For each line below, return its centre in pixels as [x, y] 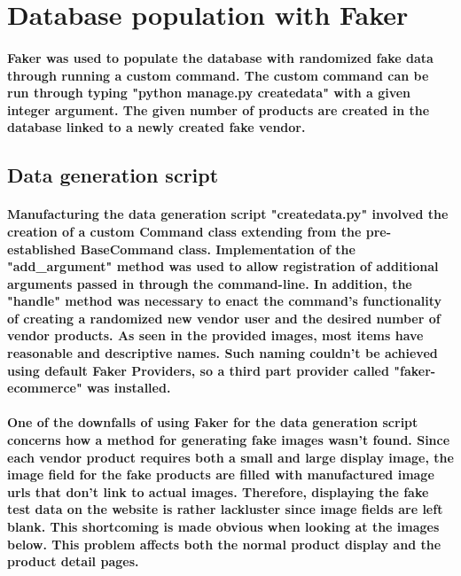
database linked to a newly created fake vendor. [156, 127]
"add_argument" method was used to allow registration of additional [223, 266]
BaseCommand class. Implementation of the [218, 249]
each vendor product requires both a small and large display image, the [230, 457]
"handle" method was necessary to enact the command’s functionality [224, 301]
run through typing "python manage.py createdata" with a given [209, 93]
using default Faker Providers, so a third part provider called [198, 370]
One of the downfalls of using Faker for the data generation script [213, 422]
